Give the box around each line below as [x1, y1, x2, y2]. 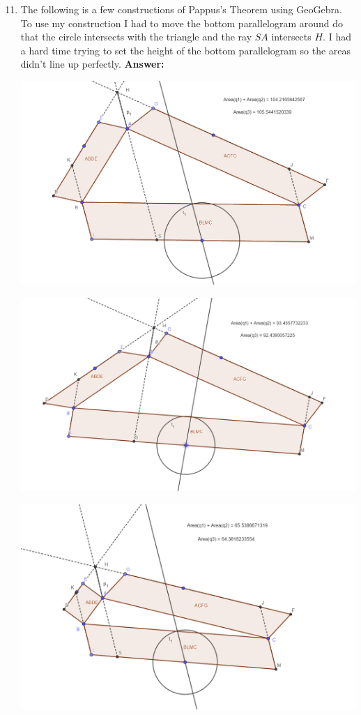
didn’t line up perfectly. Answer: [20, 57, 164, 71]
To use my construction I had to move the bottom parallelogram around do [20, 15, 344, 30]
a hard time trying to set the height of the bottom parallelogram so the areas [20, 43, 351, 57]
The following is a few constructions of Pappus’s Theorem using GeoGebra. [20, 2, 342, 16]
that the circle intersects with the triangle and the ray [20, 29, 252, 44]
